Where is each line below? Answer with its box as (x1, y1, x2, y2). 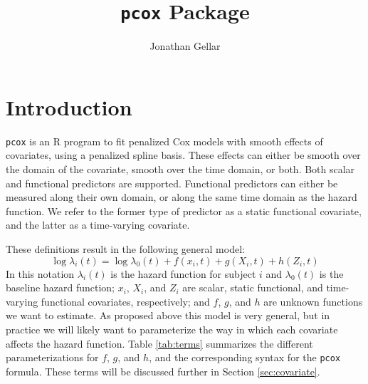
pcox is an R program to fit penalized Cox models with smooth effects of (6, 133, 323, 148)
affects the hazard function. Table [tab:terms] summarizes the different (6, 336, 313, 351)
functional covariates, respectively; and (41, 294, 210, 308)
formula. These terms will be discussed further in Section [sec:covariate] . (6, 363, 320, 378)
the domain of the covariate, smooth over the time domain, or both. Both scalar (6, 162, 355, 177)
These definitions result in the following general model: (6, 242, 245, 256)
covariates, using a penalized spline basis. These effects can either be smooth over (6, 147, 361, 162)
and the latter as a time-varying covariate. (6, 217, 190, 232)
